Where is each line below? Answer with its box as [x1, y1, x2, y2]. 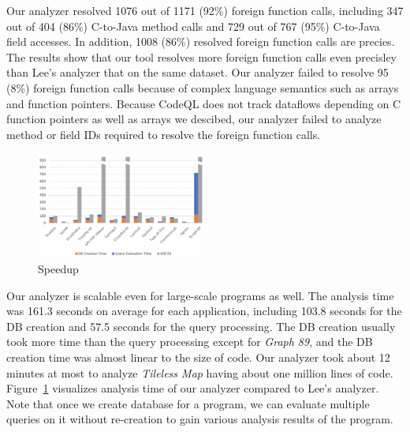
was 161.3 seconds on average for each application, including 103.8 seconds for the [6, 302, 402, 319]
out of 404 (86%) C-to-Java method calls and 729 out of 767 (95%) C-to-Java [6, 17, 380, 34]
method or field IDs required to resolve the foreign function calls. [6, 126, 321, 142]
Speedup [38, 261, 79, 277]
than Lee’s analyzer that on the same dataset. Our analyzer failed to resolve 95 [6, 64, 389, 81]
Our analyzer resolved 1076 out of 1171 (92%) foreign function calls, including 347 [6, 2, 404, 18]
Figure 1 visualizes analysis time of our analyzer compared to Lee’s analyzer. [6, 380, 379, 396]
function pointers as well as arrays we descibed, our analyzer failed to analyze [6, 111, 382, 127]
